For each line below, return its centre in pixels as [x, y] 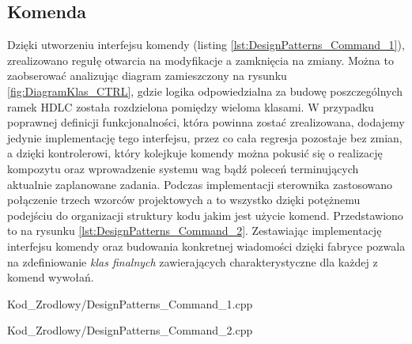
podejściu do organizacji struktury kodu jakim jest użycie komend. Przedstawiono [205, 215]
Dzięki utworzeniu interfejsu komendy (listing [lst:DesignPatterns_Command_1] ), [206, 45]
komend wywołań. [51, 277]
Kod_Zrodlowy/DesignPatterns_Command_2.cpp [130, 330]
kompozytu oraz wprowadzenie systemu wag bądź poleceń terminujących [183, 168]
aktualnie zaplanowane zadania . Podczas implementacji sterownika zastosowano [200, 184]
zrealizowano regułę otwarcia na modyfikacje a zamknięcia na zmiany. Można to [200, 60]
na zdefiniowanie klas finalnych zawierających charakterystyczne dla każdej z [193, 261]
